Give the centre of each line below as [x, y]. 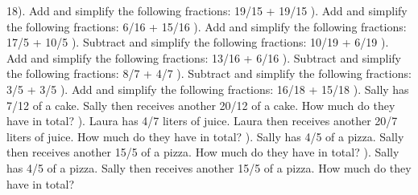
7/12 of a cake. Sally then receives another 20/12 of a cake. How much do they [201, 105]
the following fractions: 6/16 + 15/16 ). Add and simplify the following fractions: [207, 26]
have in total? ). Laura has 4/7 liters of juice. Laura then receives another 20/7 [202, 121]
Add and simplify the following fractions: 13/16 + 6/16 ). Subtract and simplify [204, 57]
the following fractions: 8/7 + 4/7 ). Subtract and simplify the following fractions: [209, 73]
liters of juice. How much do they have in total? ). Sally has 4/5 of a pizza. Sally [205, 136]
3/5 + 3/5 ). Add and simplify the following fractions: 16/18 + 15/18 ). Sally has [208, 89]
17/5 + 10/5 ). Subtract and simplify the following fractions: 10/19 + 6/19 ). [198, 42]
